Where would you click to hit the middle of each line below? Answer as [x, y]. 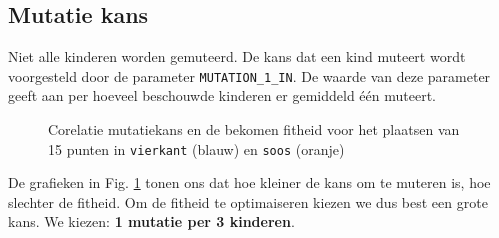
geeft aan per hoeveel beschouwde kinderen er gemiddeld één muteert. [222, 95]
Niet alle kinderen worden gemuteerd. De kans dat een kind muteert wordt [237, 56]
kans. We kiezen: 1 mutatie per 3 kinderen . [151, 221]
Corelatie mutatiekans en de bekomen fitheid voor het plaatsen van [254, 129]
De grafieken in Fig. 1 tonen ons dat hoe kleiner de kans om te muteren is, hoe [249, 182]
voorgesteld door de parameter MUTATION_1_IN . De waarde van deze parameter [249, 75]
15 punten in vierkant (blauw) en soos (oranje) [196, 148]
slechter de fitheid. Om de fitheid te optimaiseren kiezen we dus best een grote [248, 201]
